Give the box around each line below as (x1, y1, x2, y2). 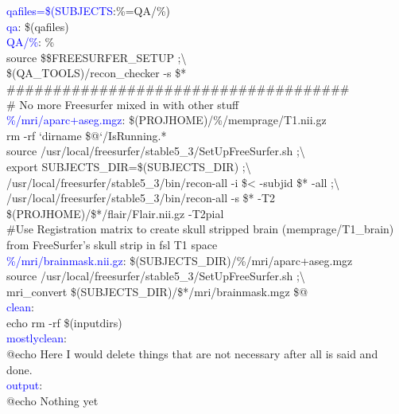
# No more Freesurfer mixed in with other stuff (6, 96, 239, 112)
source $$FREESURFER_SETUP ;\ (6, 49, 187, 65)
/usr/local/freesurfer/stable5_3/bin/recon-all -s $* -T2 (6, 189, 276, 206)
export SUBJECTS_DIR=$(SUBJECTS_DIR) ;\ (6, 158, 251, 174)
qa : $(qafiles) (6, 18, 69, 34)
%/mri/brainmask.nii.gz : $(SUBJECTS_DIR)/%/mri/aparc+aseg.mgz (6, 252, 353, 268)
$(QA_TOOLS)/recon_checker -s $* (6, 64, 187, 81)
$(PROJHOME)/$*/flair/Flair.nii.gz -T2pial (6, 205, 224, 221)
